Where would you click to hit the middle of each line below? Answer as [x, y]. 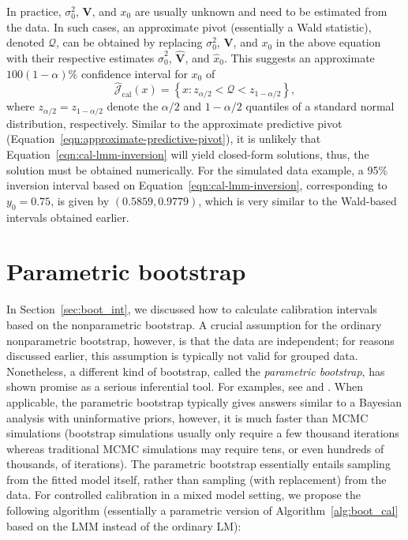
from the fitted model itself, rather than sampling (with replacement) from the [197, 479]
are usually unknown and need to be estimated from [261, 11]
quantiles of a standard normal [320, 106]
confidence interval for [134, 73]
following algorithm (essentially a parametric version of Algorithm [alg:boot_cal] [202, 510]
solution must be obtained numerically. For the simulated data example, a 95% [197, 169]
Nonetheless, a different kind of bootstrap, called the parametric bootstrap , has [196, 371]
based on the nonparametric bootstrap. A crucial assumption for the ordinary [194, 324]
